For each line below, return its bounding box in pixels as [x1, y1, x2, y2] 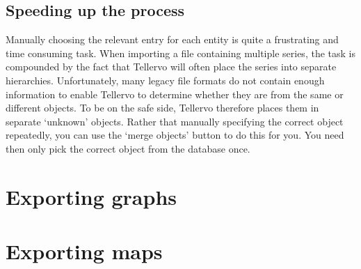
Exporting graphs [6, 182, 177, 210]
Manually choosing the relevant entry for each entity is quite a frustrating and [6, 32, 339, 47]
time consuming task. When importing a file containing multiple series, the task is [6, 45, 355, 60]
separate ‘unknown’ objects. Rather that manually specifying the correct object [6, 114, 344, 128]
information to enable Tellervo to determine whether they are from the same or [6, 86, 344, 101]
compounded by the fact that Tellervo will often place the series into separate [6, 59, 337, 74]
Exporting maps [6, 237, 163, 266]
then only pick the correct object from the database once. [6, 141, 250, 155]
